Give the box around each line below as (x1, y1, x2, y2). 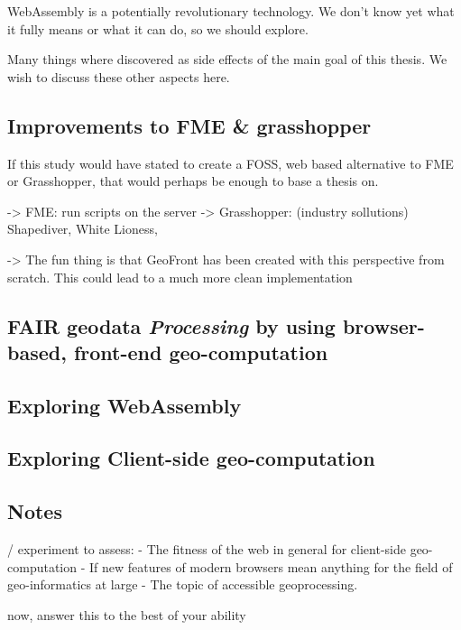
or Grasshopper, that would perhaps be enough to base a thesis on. (7, 171, 379, 190)
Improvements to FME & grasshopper (7, 111, 372, 139)
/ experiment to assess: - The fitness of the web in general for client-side (7, 540, 406, 559)
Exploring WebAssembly (7, 391, 242, 419)
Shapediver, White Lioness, (7, 219, 158, 238)
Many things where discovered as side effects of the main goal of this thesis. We (7, 50, 447, 69)
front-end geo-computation (73, 338, 328, 366)
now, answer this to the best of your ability (7, 605, 246, 624)
